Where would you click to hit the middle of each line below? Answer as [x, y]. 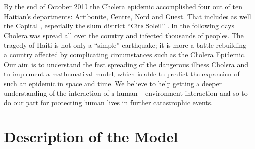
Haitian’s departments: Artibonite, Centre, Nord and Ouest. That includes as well [127, 16]
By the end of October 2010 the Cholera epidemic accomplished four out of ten [123, 6]
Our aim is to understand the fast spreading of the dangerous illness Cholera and [126, 64]
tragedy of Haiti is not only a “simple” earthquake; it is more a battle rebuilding [125, 45]
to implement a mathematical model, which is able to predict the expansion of [122, 74]
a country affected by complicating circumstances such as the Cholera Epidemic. [125, 54]
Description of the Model [91, 136]
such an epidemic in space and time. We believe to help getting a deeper [113, 83]
